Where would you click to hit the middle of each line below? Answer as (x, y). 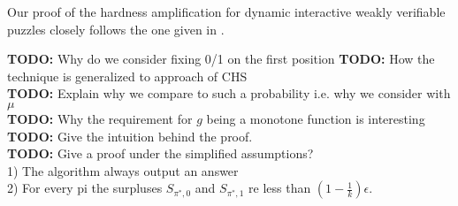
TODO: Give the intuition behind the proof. (130, 136)
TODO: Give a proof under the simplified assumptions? (160, 153)
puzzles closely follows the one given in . (116, 29)
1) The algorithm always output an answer (123, 170)
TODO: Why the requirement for (100, 118)
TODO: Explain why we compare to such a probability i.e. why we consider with (229, 93)
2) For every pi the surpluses (85, 188)
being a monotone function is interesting (316, 118)
